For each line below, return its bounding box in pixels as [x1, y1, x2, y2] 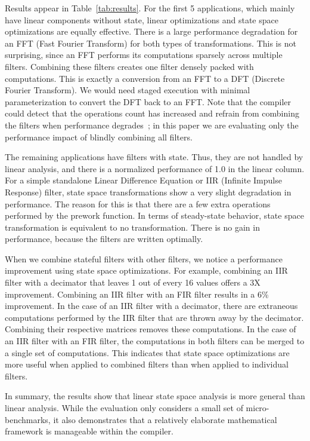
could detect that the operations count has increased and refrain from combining [5, 107, 299, 120]
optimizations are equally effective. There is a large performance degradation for [5, 25, 298, 38]
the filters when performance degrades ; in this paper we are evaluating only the [5, 118, 299, 131]
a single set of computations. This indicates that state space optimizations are [5, 346, 290, 359]
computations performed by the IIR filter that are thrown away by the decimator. [5, 311, 304, 323]
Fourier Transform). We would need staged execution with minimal [5, 84, 250, 96]
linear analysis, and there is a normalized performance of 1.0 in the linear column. [5, 162, 305, 174]
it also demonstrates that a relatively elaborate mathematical [53, 413, 277, 425]
